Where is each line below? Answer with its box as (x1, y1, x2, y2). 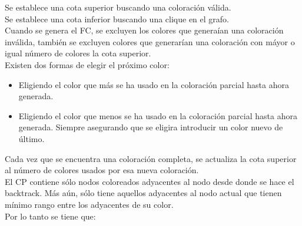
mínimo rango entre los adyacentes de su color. (5, 198, 174, 210)
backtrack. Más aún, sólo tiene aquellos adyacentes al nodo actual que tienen (5, 187, 282, 199)
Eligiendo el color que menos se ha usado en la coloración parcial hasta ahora (18, 109, 297, 122)
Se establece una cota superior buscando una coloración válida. (5, 1, 231, 13)
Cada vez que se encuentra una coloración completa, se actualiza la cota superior (5, 152, 297, 164)
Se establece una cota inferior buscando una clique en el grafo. (5, 12, 229, 25)
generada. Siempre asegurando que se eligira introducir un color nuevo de (18, 121, 283, 133)
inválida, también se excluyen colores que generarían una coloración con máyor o (5, 35, 295, 48)
